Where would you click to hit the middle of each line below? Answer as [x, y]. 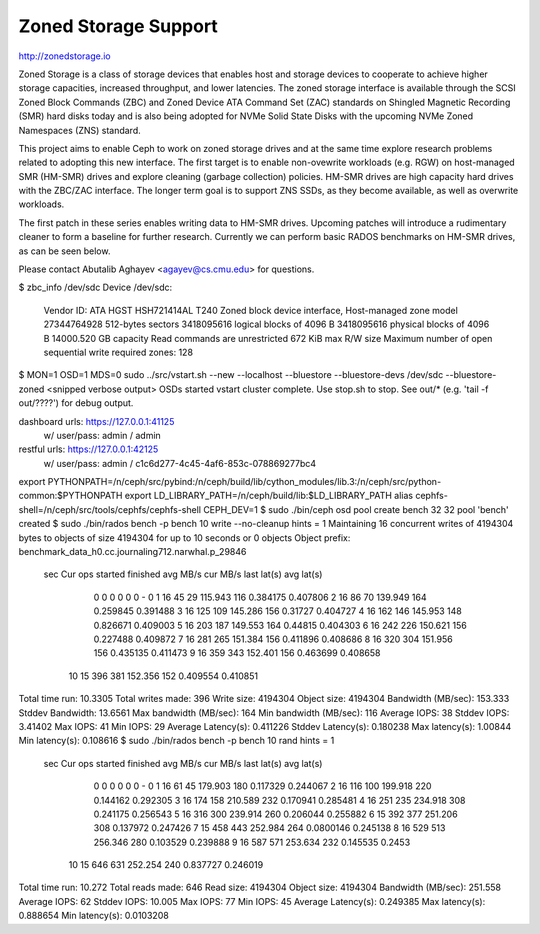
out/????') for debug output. [76, 403]
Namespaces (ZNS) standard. [80, 130]
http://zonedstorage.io [64, 56]
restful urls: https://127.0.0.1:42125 [88, 449]
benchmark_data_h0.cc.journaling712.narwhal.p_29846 [132, 552]
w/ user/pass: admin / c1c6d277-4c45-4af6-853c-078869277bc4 [180, 463]
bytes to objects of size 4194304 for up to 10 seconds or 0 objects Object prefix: [184, 537]
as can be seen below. [64, 251]
